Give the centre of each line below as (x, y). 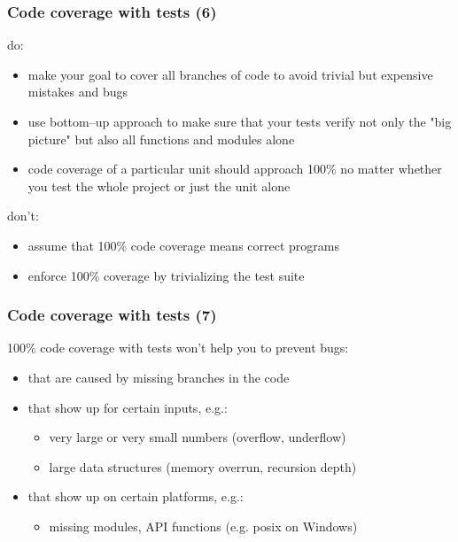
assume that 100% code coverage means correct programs (183, 245)
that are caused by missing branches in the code (159, 377)
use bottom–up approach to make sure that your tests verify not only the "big (240, 121)
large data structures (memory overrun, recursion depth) (203, 466)
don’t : (23, 216)
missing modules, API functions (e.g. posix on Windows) (203, 526)
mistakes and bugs (78, 92)
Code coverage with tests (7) (112, 315)
